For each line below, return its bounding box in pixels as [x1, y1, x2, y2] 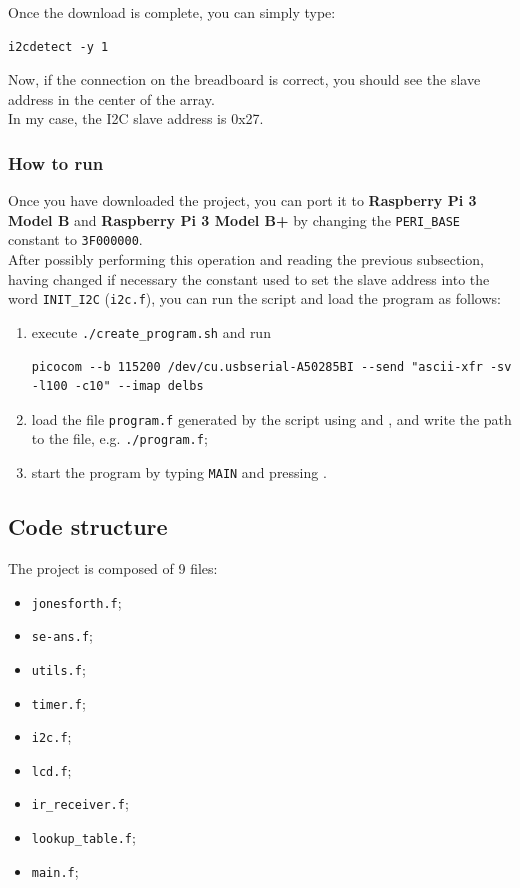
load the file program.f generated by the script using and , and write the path [31, 408, 512, 429]
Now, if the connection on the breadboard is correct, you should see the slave [8, 69, 481, 90]
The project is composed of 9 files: [8, 557, 218, 578]
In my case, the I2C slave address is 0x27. [8, 108, 264, 129]
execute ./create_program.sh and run [31, 321, 271, 342]
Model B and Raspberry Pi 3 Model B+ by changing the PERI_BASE [8, 209, 460, 230]
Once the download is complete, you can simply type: [8, 2, 336, 22]
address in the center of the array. [8, 88, 215, 109]
